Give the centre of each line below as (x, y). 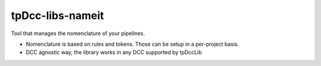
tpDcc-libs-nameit (57, 15)
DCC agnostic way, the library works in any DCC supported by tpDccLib (114, 52)
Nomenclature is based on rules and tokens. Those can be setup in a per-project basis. (133, 44)
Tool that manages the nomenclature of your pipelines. (78, 33)
